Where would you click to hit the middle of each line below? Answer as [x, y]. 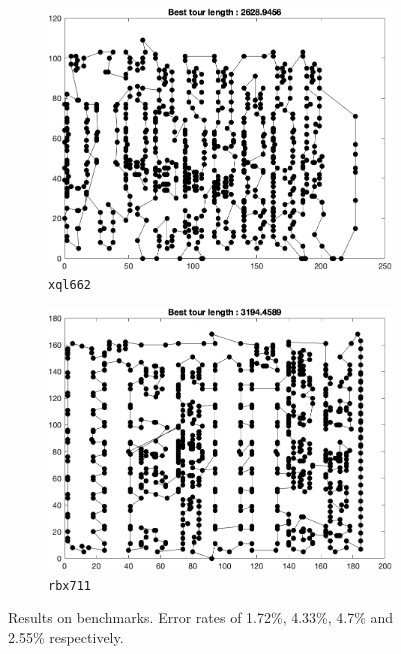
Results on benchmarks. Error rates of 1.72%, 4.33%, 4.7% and [201, 617]
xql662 [69, 285]
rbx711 [69, 585]
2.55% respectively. [66, 636]
